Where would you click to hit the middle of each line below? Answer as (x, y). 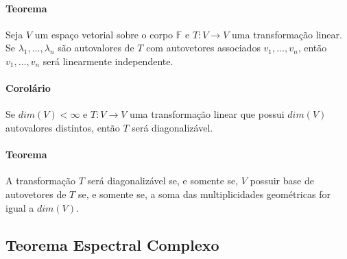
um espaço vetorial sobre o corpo (104, 34)
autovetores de (36, 194)
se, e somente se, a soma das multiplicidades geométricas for (204, 194)
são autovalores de (96, 48)
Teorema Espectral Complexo (112, 244)
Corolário (28, 88)
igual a (20, 207)
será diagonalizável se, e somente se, (163, 181)
